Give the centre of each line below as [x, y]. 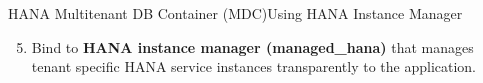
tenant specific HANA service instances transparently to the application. [254, 66]
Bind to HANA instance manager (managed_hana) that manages [252, 46]
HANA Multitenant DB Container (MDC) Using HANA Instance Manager [235, 13]
